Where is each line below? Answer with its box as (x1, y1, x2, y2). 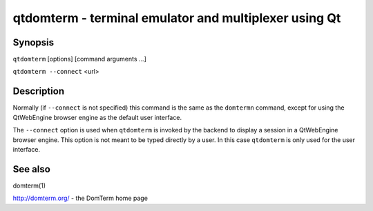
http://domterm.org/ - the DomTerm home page (12, 194, 149, 203)
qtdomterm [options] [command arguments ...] (12, 55, 146, 63)
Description (12, 86, 65, 97)
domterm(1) (12, 181, 46, 190)
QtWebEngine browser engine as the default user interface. (12, 113, 182, 121)
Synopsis (12, 37, 55, 48)
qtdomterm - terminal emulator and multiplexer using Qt (12, 10, 341, 26)
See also (12, 163, 51, 175)
